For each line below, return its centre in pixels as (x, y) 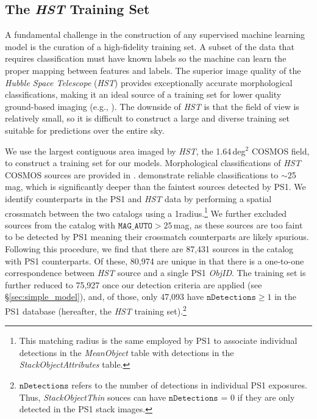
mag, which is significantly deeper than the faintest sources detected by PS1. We (155, 187)
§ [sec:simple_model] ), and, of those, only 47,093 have (105, 297)
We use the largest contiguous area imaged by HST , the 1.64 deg (125, 151)
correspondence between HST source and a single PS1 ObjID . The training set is (155, 273)
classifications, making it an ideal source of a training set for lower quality (143, 94)
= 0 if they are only (258, 397)
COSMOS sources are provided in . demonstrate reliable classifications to (142, 174)
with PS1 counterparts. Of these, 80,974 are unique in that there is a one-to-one (155, 261)
